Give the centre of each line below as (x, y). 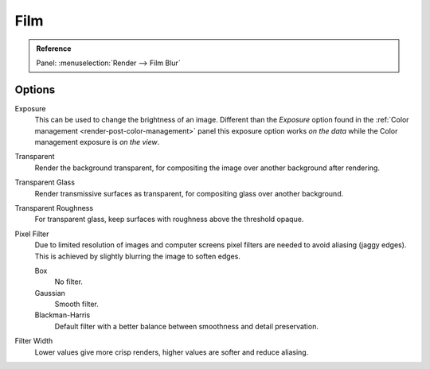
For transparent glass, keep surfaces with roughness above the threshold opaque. (169, 219)
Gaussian (50, 293)
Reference (54, 49)
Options (35, 89)
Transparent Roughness (54, 208)
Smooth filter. (77, 304)
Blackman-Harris (63, 315)
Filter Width (34, 341)
